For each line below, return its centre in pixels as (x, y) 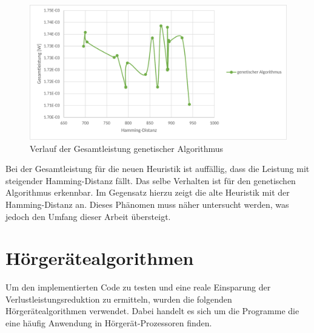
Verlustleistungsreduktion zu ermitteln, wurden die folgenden (119, 299)
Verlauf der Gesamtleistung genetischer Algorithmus (127, 148)
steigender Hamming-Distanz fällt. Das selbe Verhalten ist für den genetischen (151, 180)
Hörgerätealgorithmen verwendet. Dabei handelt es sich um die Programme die (152, 311)
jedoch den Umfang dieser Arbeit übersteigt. (88, 216)
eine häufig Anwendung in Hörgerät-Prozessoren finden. (109, 323)
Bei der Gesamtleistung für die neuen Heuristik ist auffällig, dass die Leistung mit (158, 169)
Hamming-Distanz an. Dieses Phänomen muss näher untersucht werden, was (147, 204)
